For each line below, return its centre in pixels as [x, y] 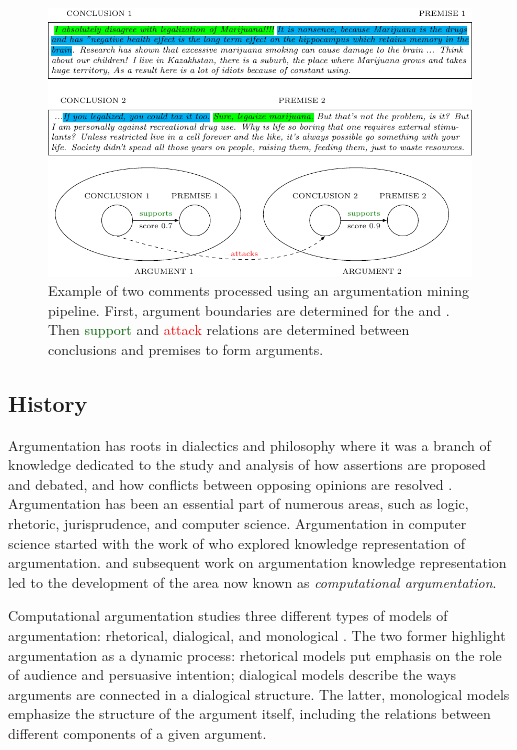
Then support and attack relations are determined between [229, 329]
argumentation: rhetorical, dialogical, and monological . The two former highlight [257, 635]
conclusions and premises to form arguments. [186, 348]
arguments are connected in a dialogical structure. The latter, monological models [259, 693]
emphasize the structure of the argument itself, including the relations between [249, 713]
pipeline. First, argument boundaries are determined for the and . [249, 309]
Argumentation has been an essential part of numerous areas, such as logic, [238, 503]
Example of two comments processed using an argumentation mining [258, 290]
